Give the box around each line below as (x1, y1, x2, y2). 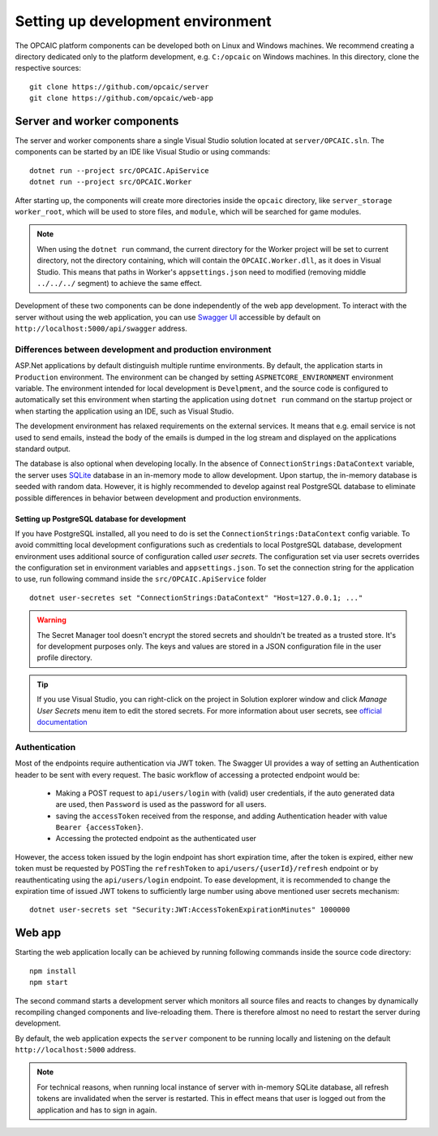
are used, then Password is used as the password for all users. (55, 800, 267, 809)
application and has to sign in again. (36, 1105, 157, 1115)
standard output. (15, 444, 71, 453)
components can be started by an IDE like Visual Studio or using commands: (15, 147, 271, 157)
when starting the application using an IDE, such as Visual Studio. (15, 406, 234, 416)
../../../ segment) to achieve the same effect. (36, 278, 203, 288)
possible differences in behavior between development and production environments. (15, 492, 302, 503)
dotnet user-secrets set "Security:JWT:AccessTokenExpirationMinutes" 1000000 (29, 905, 350, 914)
